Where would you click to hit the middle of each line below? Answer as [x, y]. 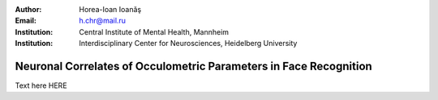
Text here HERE [41, 85]
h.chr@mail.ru [102, 21]
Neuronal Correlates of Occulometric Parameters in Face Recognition [193, 66]
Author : [28, 9]
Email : [26, 21]
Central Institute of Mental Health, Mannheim [154, 31]
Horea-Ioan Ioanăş [110, 9]
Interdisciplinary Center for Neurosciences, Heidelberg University [188, 44]
